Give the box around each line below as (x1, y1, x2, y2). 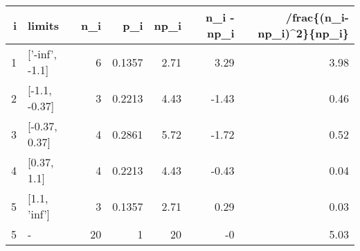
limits (28, 17, 60, 33)
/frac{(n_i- (285, 9, 349, 25)
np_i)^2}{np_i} (258, 25, 349, 41)
